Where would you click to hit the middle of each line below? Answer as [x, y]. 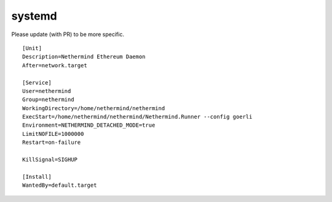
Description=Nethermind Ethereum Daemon [84, 57]
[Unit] [32, 48]
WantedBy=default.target [60, 185]
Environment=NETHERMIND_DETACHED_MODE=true [89, 125]
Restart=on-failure [52, 143]
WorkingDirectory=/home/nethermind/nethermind [94, 108]
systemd [34, 16]
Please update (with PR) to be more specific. [68, 34]
